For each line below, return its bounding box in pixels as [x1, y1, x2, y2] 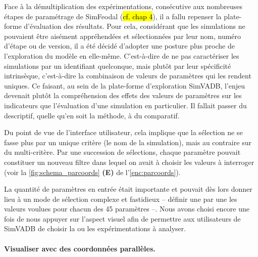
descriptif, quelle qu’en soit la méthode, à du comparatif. [4, 110, 180, 120]
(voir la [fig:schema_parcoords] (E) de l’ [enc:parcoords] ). [4, 166, 181, 177]
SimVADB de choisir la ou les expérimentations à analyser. [4, 223, 186, 234]
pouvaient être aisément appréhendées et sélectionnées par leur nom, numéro [4, 30, 241, 41]
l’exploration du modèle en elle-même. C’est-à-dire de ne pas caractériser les [4, 50, 239, 61]
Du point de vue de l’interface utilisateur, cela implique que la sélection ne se [4, 127, 243, 138]
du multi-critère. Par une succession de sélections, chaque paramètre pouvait [4, 147, 241, 157]
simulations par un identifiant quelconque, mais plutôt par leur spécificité [4, 60, 231, 71]
